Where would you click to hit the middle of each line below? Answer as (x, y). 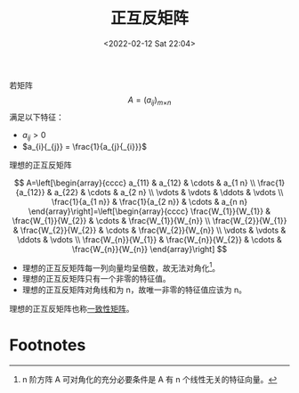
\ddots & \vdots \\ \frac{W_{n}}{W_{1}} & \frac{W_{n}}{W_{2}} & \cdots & (149, 239)
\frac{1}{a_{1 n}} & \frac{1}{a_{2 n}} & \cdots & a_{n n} (149, 201)
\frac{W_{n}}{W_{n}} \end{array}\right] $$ (149, 249)
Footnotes (48, 345)
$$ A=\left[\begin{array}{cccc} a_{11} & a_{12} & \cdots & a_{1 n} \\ (135, 183)
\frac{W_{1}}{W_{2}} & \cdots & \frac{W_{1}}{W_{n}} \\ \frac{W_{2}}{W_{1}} (149, 220)
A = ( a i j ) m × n (149, 101)
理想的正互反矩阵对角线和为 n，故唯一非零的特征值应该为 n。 (134, 290)
